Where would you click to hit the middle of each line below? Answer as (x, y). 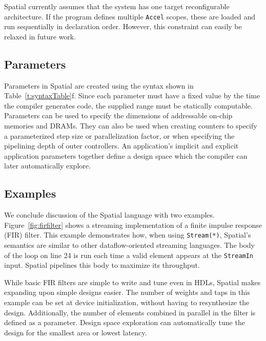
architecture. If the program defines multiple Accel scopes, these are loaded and (130, 16)
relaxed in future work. (40, 36)
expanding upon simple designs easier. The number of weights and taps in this (127, 292)
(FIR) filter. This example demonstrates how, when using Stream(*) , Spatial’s (128, 235)
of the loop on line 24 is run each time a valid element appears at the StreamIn (129, 255)
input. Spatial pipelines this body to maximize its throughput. (102, 265)
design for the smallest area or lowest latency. (76, 332)
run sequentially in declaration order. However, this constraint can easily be (123, 26)
